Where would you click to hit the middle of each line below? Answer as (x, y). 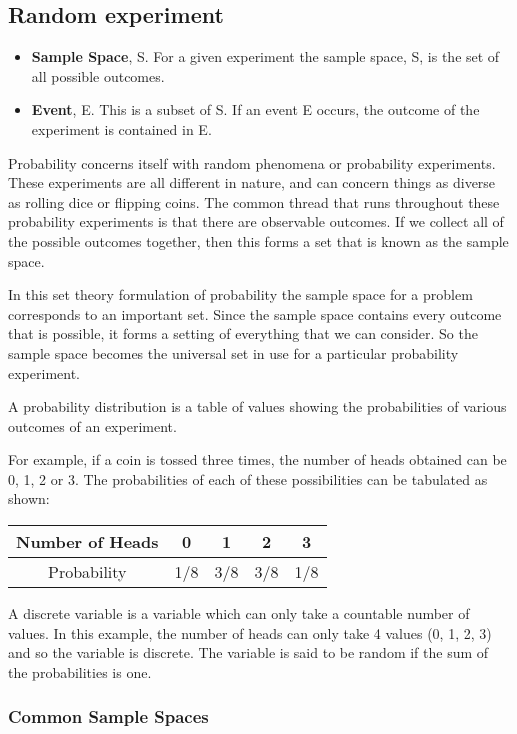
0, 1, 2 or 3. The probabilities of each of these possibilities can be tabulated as (248, 478)
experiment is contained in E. (121, 128)
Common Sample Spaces (108, 716)
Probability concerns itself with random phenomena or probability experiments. (252, 162)
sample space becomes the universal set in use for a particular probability (233, 352)
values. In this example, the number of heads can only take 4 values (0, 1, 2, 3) (250, 632)
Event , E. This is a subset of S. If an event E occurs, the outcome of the (255, 109)
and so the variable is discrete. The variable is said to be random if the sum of (248, 652)
